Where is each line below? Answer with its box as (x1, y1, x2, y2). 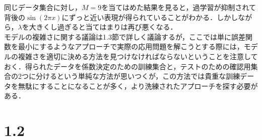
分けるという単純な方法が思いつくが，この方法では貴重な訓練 (35, 71, 240, 81)
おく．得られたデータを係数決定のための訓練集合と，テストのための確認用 (4, 61, 251, 71)
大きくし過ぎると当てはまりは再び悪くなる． (29, 22, 177, 32)
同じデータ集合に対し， (4, 2, 82, 12)
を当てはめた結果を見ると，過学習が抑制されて (101, 2, 256, 12)
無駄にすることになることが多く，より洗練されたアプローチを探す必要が (18, 80, 258, 91)
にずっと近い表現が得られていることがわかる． (61, 12, 217, 22)
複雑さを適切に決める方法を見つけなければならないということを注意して (18, 51, 258, 61)
